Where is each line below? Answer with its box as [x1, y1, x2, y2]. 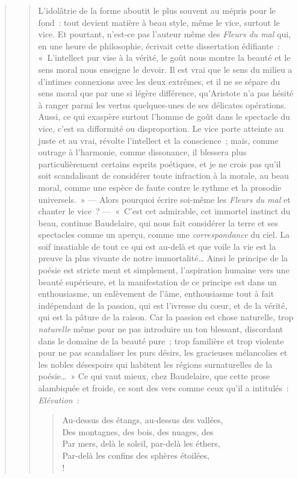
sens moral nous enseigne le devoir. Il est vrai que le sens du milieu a [38, 63, 293, 75]
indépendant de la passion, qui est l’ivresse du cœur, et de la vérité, [38, 299, 288, 311]
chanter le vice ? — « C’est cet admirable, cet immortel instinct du [38, 205, 291, 217]
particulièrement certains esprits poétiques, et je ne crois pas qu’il [38, 157, 281, 170]
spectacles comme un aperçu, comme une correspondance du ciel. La [38, 228, 290, 241]
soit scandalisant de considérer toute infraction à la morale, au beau [38, 169, 289, 182]
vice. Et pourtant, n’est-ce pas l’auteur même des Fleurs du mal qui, [38, 28, 291, 40]
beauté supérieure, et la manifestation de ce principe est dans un [38, 275, 277, 288]
